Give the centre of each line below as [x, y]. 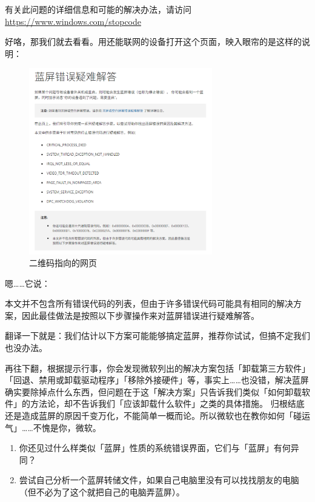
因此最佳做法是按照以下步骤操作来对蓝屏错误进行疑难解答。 [140, 315]
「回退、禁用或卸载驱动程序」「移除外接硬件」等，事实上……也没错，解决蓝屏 [157, 380]
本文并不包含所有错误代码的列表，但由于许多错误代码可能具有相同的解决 [149, 303]
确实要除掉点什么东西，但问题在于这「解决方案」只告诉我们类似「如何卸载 [153, 391]
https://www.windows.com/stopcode [73, 21]
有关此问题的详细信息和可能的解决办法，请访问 [98, 9]
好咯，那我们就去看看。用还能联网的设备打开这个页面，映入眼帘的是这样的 [153, 42]
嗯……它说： [28, 283]
